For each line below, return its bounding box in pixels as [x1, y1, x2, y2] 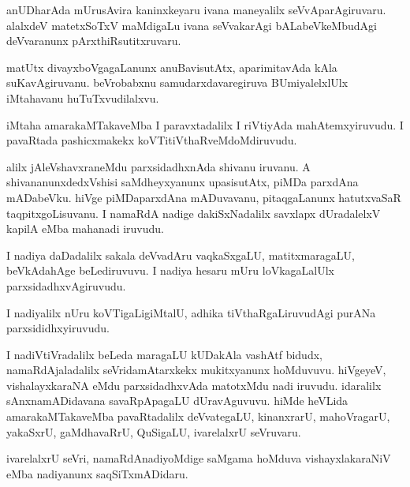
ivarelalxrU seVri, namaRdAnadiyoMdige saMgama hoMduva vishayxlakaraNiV [6, 450, 391, 466]
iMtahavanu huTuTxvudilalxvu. [6, 89, 159, 106]
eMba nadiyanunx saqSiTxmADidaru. [6, 465, 188, 481]
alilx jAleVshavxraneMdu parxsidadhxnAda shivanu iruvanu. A [6, 158, 311, 174]
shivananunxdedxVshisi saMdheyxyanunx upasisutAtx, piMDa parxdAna [6, 174, 359, 190]
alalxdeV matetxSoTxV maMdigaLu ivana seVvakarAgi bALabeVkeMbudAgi [6, 17, 377, 33]
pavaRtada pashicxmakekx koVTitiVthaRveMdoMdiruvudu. [6, 132, 297, 148]
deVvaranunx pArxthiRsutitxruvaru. [6, 32, 181, 49]
